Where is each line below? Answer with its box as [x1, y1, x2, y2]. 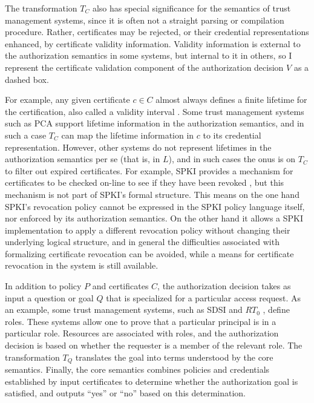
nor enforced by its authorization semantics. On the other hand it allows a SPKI [5, 212, 304, 224]
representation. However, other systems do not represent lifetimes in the [5, 140, 272, 153]
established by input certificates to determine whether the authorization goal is [5, 375, 298, 387]
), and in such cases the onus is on [168, 152, 296, 165]
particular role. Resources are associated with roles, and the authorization [5, 327, 279, 339]
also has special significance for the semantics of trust [92, 2, 291, 14]
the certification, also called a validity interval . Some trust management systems [5, 105, 304, 117]
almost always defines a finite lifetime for [155, 93, 307, 106]
